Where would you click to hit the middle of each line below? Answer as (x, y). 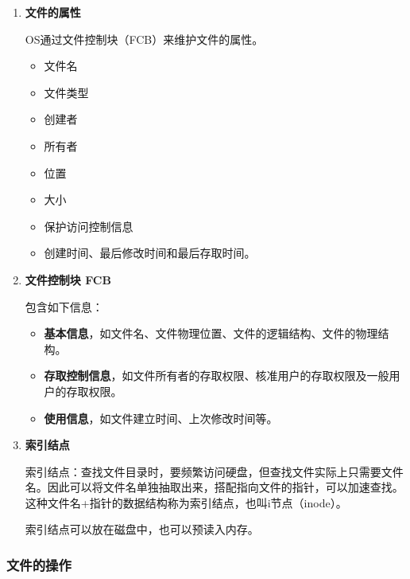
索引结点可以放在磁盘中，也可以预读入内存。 (142, 529)
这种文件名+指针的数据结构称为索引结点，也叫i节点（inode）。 (186, 502)
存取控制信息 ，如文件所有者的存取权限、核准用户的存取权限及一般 (217, 376)
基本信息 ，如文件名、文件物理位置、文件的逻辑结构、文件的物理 (211, 333)
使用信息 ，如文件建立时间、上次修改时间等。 (161, 418)
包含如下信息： (64, 306)
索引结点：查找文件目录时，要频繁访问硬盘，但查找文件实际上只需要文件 (214, 471)
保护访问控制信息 (89, 226)
